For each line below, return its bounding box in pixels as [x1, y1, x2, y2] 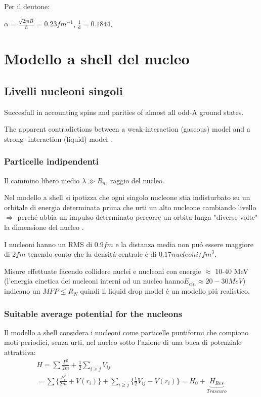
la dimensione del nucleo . [4, 222, 84, 232]
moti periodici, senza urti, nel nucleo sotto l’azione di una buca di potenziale [4, 337, 242, 347]
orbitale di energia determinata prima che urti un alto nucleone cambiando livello [4, 202, 256, 212]
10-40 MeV [215, 265, 249, 276]
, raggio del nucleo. [106, 175, 164, 185]
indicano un [4, 286, 40, 296]
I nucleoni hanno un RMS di [4, 239, 93, 249]
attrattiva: [4, 347, 36, 358]
